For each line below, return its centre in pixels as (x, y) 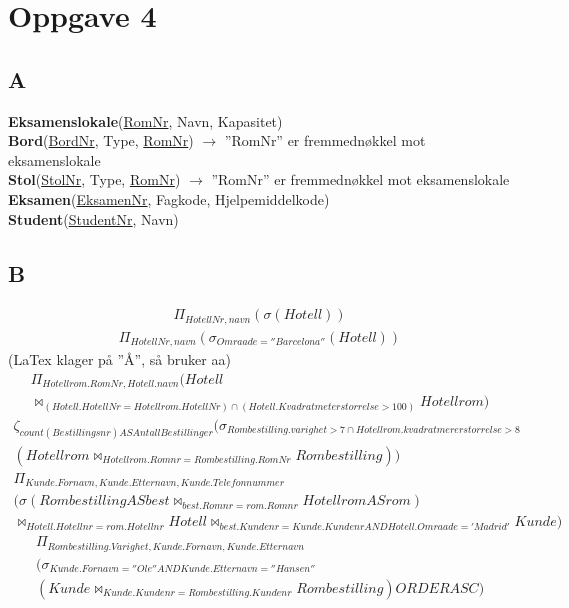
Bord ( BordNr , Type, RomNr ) (101, 140)
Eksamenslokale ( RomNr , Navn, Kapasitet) (145, 120)
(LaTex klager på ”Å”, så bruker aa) (119, 359)
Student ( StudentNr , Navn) (93, 218)
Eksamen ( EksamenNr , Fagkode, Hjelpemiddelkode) (169, 198)
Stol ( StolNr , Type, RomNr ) (94, 179)
